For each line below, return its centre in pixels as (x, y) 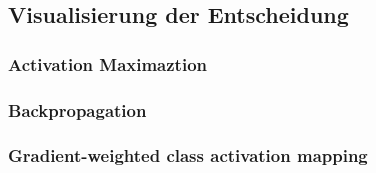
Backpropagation (77, 109)
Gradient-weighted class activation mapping (188, 155)
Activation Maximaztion (107, 63)
